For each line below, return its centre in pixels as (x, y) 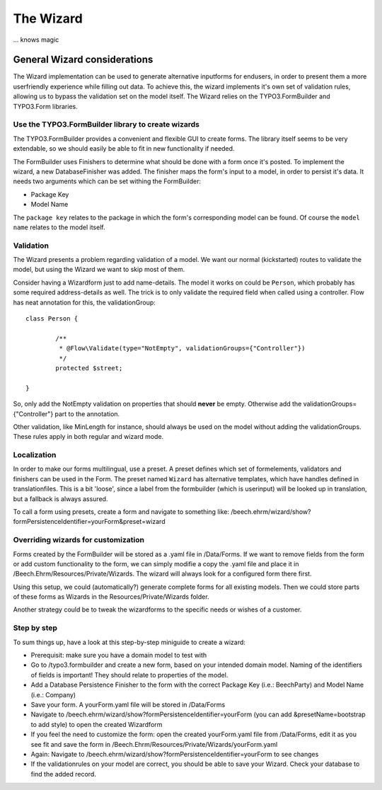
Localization (35, 455)
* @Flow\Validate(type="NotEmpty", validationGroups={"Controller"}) (182, 348)
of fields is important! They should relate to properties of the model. (129, 675)
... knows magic (36, 40)
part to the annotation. (87, 413)
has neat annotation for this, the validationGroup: (84, 302)
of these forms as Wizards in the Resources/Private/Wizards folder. (111, 597)
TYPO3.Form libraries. (45, 106)
